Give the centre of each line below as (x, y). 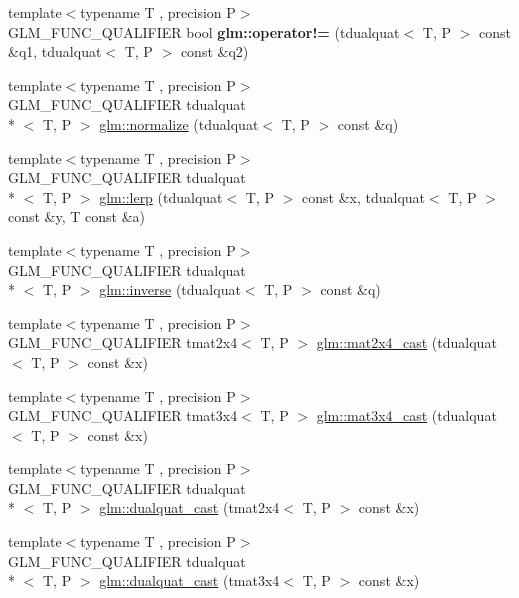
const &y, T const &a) (77, 216)
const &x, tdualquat (364, 196)
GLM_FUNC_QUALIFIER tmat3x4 (123, 415)
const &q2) (214, 51)
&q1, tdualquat (55, 51)
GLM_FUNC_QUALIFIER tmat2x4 (123, 342)
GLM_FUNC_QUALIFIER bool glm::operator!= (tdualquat (204, 31)
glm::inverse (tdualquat (170, 289)
